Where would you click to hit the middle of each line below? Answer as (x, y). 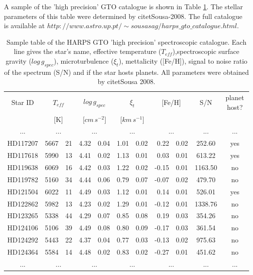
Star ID (23, 102)
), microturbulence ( (84, 60)
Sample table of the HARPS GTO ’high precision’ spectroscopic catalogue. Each (126, 42)
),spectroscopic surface (206, 51)
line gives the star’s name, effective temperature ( (88, 51)
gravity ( (18, 60)
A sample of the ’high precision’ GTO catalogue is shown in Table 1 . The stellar (124, 6)
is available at (25, 26)
